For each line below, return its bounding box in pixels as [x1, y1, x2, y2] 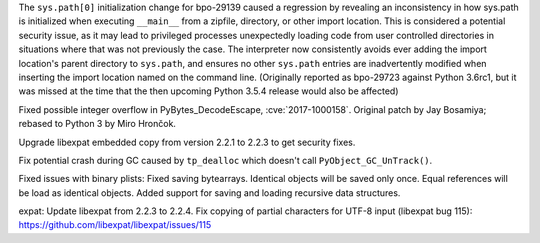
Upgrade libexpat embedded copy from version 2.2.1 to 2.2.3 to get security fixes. [18, 136, 356, 148]
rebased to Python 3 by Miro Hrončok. [18, 118, 177, 130]
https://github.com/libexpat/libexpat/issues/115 [18, 219, 212, 231]
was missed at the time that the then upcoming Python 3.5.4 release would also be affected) [18, 85, 399, 97]
